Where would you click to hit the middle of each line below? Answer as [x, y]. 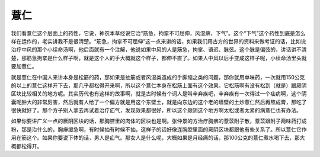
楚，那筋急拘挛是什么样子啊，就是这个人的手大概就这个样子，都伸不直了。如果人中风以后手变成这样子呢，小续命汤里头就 [159, 58]
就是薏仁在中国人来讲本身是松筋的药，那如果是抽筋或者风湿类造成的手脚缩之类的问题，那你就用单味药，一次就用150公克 [158, 77]
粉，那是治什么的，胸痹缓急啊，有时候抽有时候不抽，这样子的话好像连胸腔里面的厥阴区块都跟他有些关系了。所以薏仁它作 [159, 129]
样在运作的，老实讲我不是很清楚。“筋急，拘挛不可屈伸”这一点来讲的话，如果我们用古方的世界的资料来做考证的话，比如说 [159, 41]
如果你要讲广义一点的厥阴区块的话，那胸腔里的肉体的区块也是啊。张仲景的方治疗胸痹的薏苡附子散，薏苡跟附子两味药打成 [159, 121]
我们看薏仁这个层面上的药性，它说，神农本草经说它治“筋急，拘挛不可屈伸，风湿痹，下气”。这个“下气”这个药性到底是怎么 [158, 33]
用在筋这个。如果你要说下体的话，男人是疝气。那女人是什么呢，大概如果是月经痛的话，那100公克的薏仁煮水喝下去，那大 [158, 138]
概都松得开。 [27, 146]
